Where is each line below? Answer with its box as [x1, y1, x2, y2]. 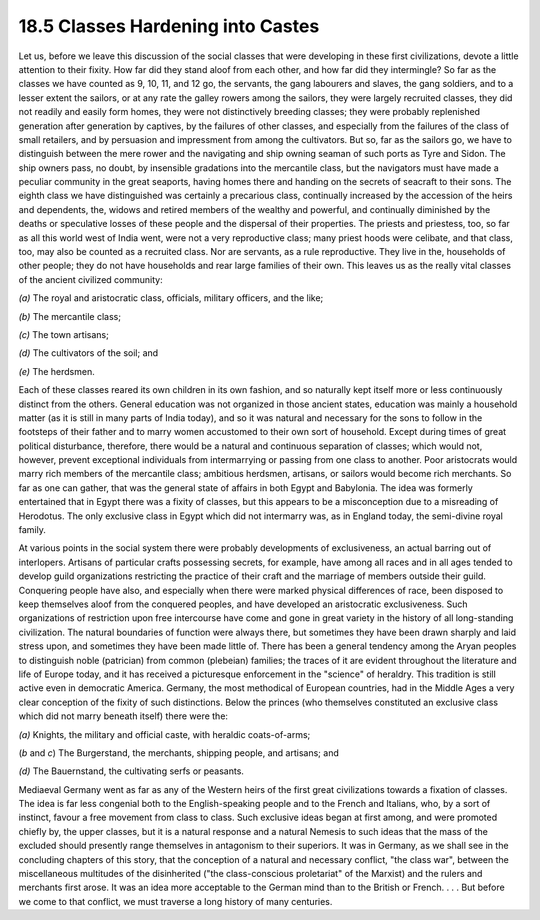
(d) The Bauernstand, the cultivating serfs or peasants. [18, 765, 245, 777]
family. [18, 524, 47, 536]
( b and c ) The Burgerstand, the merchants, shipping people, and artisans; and [18, 746, 339, 759]
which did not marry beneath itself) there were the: [18, 710, 229, 722]
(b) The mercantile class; [18, 310, 122, 322]
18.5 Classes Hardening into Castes [18, 15, 320, 37]
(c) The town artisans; [18, 328, 109, 340]
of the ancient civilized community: [18, 273, 164, 285]
